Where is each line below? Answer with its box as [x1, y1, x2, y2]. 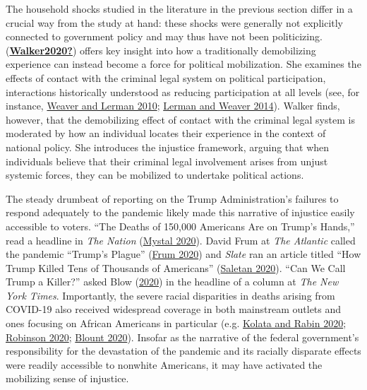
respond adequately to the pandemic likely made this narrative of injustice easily [6, 205, 355, 220]
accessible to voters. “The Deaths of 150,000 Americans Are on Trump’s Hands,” [6, 218, 355, 233]
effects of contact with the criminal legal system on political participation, [6, 70, 326, 85]
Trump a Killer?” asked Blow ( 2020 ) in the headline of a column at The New [6, 274, 339, 289]
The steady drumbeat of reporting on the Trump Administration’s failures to [6, 191, 339, 206]
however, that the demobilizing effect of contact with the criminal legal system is [6, 112, 355, 126]
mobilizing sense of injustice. [6, 371, 129, 386]
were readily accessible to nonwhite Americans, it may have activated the [6, 357, 323, 372]
